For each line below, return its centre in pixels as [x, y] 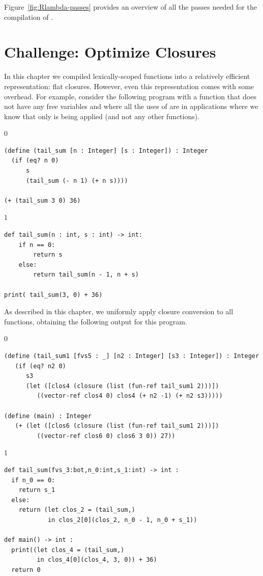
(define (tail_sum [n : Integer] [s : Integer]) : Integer [106, 150]
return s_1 [37, 490]
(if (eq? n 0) [35, 161]
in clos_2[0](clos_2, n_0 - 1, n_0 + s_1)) [122, 520]
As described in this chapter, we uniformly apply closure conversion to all [119, 311]
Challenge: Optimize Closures [110, 52]
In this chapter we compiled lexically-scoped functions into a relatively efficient [127, 76]
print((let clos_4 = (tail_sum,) [68, 550]
